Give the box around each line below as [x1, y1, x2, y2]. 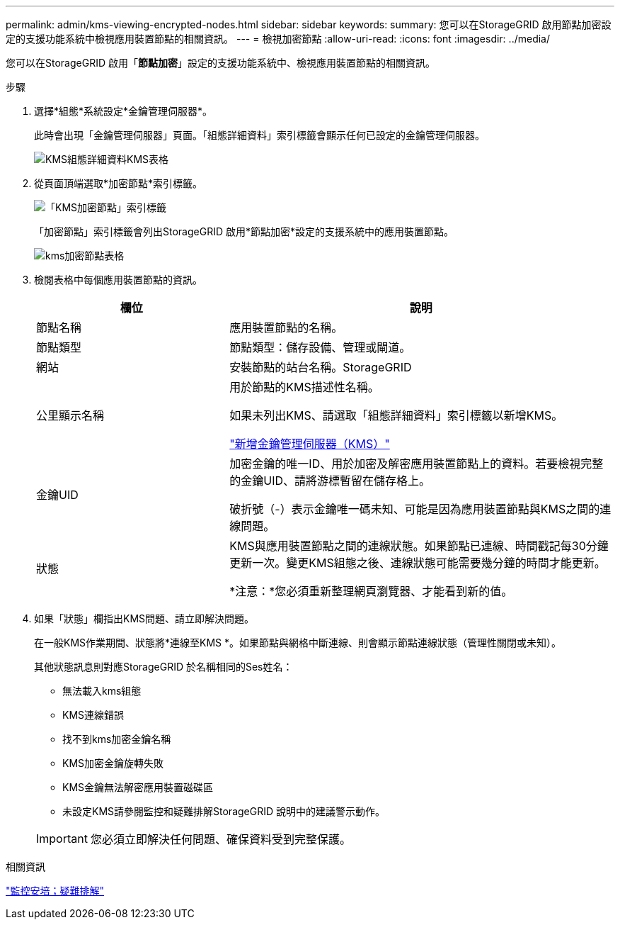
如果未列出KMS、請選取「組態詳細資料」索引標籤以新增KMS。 [229, 408, 563, 422]
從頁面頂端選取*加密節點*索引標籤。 [34, 177, 203, 189]
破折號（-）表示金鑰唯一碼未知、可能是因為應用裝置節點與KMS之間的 [229, 502, 600, 516]
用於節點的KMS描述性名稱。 [229, 380, 379, 394]
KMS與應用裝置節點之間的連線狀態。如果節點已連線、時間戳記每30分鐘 [229, 539, 609, 553]
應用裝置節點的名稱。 [229, 320, 343, 335]
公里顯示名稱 [36, 408, 105, 422]
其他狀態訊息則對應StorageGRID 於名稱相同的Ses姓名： [34, 661, 293, 673]
